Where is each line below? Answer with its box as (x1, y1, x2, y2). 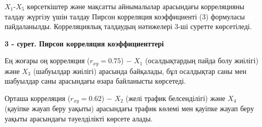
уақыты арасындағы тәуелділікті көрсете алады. (5, 113, 153, 124)
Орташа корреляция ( (5, 93, 71, 104)
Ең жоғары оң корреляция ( (5, 55, 90, 66)
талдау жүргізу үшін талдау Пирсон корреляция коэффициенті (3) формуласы (5, 11, 245, 21)
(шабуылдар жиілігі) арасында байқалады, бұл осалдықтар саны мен (33, 65, 247, 76)
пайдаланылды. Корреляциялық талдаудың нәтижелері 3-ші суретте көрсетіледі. (5, 21, 252, 32)
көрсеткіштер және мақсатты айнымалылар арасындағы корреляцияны (26, 1, 245, 11)
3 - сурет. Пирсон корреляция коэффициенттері (5, 38, 164, 48)
